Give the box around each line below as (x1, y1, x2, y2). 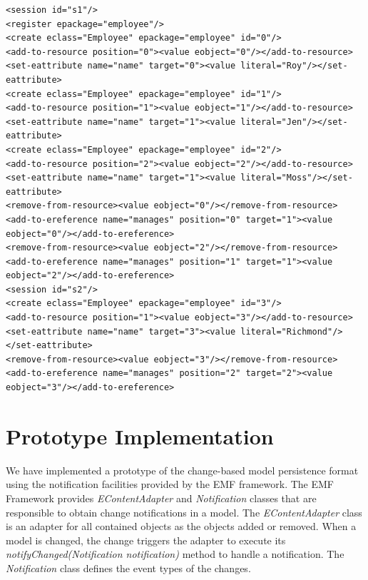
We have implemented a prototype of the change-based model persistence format (6, 462, 359, 477)
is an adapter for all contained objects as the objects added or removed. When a (6, 519, 357, 534)
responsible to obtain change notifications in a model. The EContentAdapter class (6, 504, 362, 519)
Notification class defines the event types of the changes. (6, 560, 251, 575)
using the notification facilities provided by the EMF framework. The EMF (6, 477, 334, 492)
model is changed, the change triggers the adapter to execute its (6, 532, 286, 547)
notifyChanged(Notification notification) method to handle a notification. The (6, 546, 344, 561)
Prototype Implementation (6, 421, 274, 450)
